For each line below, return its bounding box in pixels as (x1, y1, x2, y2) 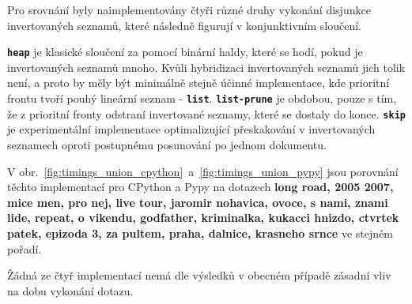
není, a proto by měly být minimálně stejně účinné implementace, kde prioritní (7, 74, 390, 91)
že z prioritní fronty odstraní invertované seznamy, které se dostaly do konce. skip (7, 105, 406, 122)
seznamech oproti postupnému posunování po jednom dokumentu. (7, 136, 327, 152)
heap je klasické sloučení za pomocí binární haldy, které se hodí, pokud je (7, 43, 363, 60)
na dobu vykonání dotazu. (7, 282, 134, 298)
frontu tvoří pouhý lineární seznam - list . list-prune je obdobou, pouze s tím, (7, 90, 397, 107)
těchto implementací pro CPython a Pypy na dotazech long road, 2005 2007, (7, 178, 394, 195)
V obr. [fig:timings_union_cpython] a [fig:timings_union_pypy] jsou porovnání (7, 163, 399, 179)
